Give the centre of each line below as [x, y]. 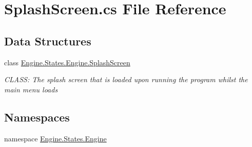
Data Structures [48, 41]
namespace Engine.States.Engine [55, 138]
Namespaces [37, 117]
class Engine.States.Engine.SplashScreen [67, 62]
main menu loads [31, 89]
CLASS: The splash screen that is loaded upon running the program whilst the [126, 79]
